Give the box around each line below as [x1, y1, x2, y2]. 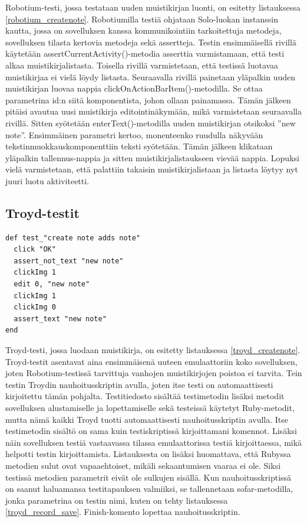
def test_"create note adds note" [5, 233, 141, 242]
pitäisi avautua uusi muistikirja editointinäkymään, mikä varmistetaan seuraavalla [5, 105, 302, 118]
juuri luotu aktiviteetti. [5, 174, 90, 187]
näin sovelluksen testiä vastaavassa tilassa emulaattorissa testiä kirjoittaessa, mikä [5, 436, 302, 448]
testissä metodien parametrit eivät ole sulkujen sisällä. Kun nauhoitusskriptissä [5, 471, 292, 483]
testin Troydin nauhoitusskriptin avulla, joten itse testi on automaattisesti [5, 378, 273, 390]
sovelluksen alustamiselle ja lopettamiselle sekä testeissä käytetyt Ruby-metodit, [5, 402, 295, 414]
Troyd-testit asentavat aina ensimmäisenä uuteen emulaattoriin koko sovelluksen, [5, 355, 298, 367]
